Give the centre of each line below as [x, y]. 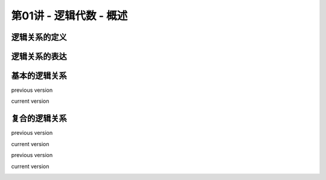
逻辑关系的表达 [39, 56]
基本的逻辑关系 [39, 76]
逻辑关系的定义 [39, 37]
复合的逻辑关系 [39, 119]
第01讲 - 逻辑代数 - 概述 [69, 16]
